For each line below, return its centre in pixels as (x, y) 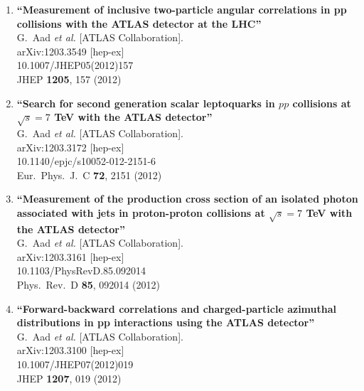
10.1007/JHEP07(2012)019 (75, 364)
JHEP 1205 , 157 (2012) (69, 79)
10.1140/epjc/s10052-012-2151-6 (86, 161)
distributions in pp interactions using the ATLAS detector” (166, 322)
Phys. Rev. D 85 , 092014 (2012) (88, 285)
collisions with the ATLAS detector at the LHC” (139, 23)
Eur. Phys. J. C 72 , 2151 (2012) (89, 175)
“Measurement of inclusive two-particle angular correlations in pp (182, 9)
